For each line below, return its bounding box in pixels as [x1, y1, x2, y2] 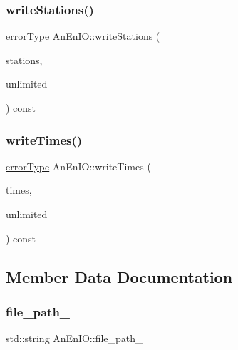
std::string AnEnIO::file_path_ [6, 331, 143, 346]
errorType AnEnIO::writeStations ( [6, 29, 160, 43]
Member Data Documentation [6, 265, 233, 287]
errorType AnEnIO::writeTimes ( [6, 158, 151, 173]
